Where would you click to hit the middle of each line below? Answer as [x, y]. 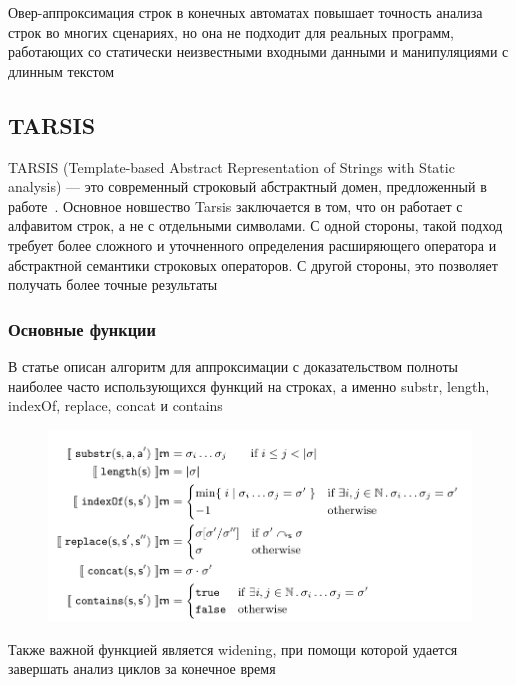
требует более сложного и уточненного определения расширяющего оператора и [252, 244]
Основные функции [82, 328]
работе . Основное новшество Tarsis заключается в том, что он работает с [235, 205]
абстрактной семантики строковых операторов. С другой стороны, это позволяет [253, 264]
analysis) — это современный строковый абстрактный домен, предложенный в [247, 186]
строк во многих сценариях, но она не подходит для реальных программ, [231, 31]
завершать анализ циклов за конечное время [142, 668]
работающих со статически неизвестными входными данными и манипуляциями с [258, 51]
